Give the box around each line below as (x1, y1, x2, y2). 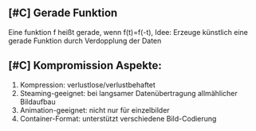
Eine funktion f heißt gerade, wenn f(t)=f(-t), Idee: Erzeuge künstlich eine (8, 27, 249, 37)
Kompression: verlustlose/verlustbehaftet (19, 79, 156, 90)
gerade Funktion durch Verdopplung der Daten (8, 36, 162, 45)
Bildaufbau (19, 97, 56, 106)
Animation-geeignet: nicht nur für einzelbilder (19, 105, 170, 114)
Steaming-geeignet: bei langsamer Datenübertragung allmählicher (19, 88, 238, 98)
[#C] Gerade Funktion (8, 6, 118, 20)
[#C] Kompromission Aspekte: (8, 59, 162, 72)
